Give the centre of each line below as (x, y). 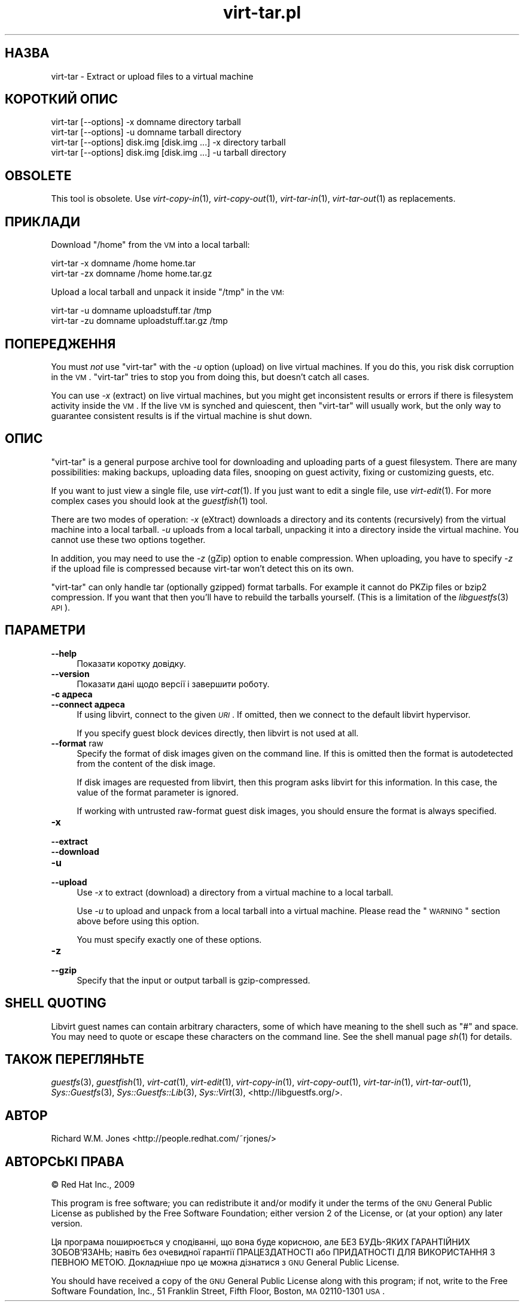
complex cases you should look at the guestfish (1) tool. (159, 500)
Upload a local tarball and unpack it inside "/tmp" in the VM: (168, 292)
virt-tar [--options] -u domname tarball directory (146, 132)
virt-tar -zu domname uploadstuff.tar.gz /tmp (139, 321)
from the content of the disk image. (146, 763)
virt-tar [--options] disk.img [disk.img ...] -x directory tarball (168, 142)
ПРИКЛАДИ (43, 221)
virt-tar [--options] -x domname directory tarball (146, 122)
